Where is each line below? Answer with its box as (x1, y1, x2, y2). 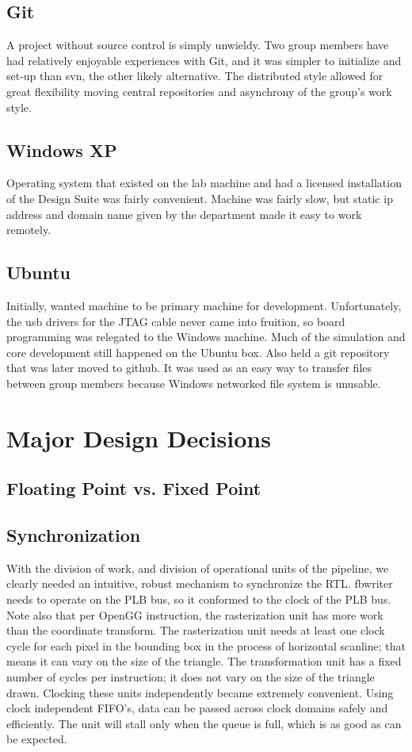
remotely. (6, 221, 51, 238)
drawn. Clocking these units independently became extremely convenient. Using (6, 684, 394, 700)
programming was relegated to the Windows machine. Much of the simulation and (6, 328, 406, 345)
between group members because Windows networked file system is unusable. (6, 374, 381, 391)
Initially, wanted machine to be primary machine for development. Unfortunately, (6, 297, 402, 313)
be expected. (6, 731, 67, 747)
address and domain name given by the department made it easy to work (6, 205, 362, 222)
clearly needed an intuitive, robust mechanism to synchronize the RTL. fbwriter (6, 575, 393, 592)
